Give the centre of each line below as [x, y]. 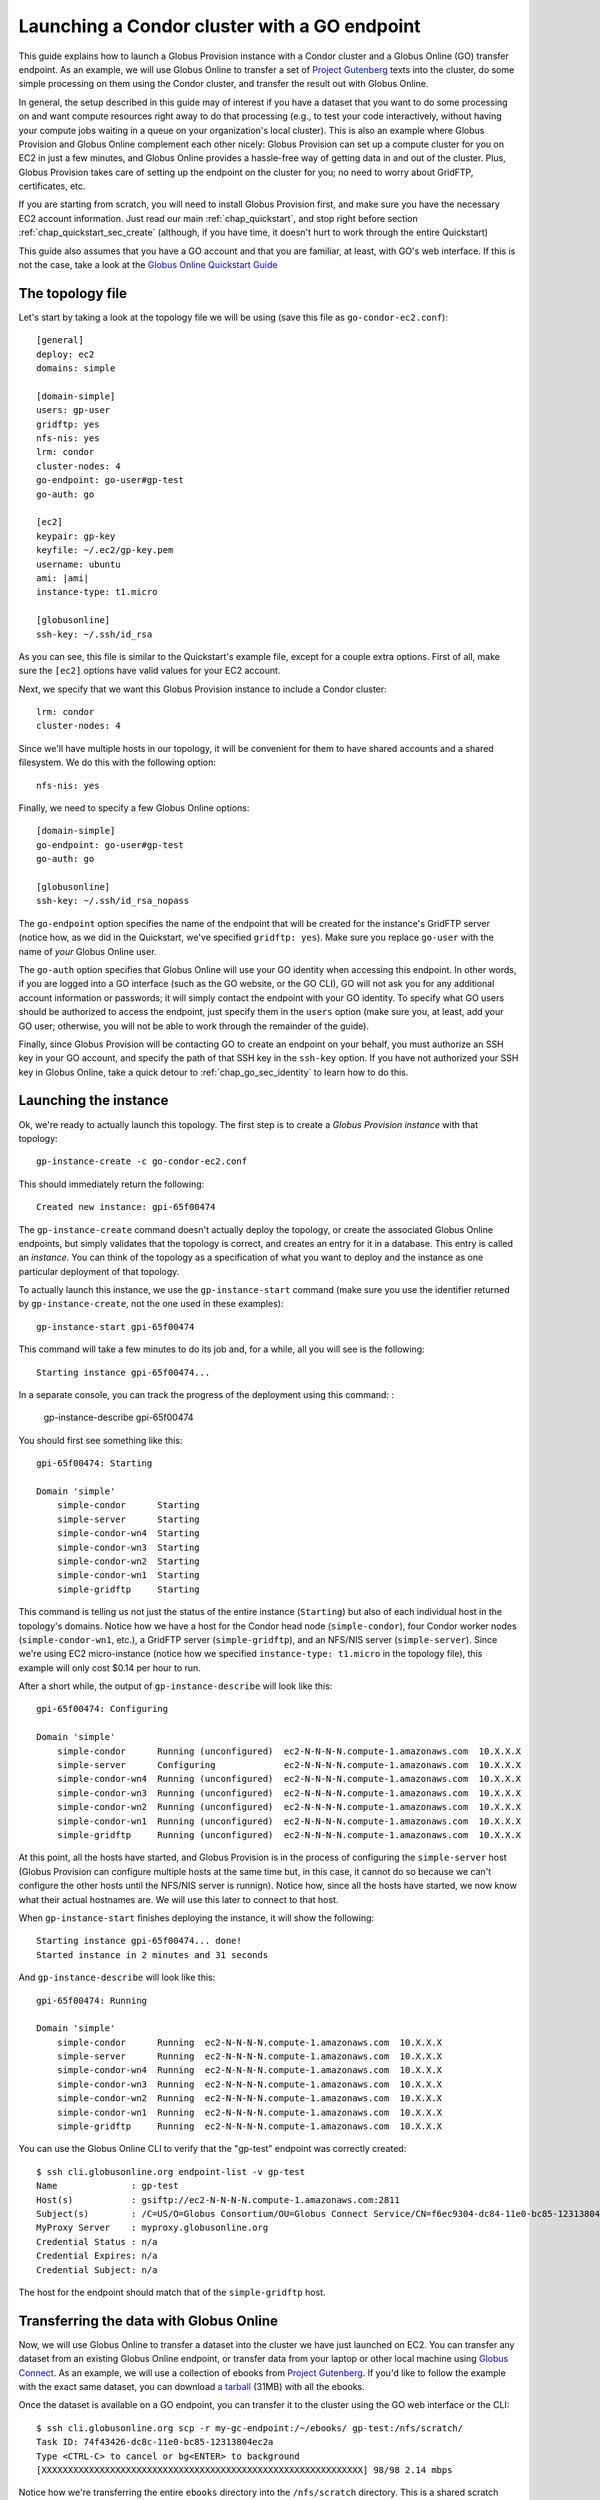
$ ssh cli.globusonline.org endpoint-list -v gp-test [170, 2171]
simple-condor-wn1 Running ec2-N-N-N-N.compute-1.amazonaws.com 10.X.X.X [249, 2112]
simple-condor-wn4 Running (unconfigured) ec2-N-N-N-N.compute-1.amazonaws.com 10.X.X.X [289, 1779]
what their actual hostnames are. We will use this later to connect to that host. [178, 1899]
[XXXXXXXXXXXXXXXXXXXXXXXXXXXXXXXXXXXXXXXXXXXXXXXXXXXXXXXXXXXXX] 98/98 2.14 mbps [244, 2469]
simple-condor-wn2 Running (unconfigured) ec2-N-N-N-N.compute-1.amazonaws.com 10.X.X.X [289, 1807]
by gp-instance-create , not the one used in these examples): [151, 1304]
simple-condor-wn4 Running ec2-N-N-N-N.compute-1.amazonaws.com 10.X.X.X [249, 2070]
